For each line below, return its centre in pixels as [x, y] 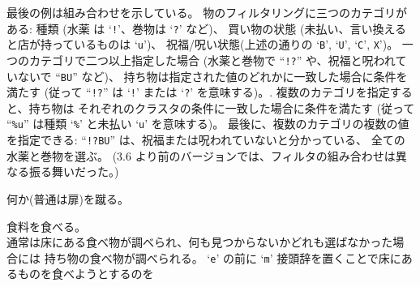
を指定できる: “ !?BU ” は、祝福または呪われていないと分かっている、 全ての [206, 140]
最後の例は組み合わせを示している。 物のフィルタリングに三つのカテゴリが [207, 12]
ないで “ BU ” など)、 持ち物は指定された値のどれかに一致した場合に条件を [212, 76]
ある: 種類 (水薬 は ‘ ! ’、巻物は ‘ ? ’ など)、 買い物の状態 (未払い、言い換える [207, 28]
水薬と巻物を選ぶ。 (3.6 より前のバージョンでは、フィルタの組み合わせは [201, 155]
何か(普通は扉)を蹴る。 [68, 198]
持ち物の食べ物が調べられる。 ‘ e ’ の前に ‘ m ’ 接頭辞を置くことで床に [223, 257]
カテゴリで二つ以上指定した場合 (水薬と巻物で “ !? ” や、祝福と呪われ [212, 60]
